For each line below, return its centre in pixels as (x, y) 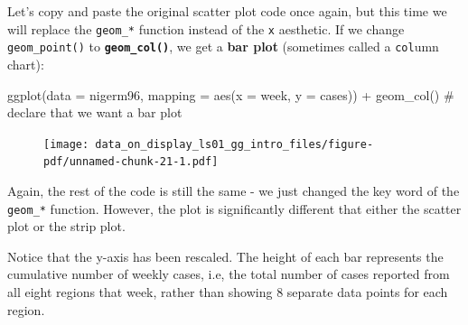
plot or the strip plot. (66, 226)
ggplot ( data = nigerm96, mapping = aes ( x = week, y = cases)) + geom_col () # (231, 94)
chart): (26, 64)
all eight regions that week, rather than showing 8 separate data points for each (228, 292)
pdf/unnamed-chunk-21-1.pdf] (131, 162)
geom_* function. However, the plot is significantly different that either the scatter (234, 208)
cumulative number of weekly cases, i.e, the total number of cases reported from (229, 274)
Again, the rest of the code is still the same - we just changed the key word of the (234, 190)
